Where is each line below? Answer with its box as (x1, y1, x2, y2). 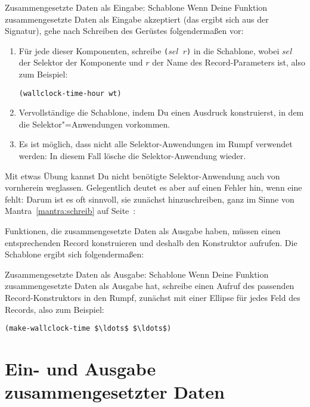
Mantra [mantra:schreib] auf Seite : (5, 204, 136, 217)
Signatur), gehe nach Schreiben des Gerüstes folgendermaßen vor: (5, 24, 244, 37)
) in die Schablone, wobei (187, 44, 280, 57)
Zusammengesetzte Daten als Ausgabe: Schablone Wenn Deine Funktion (5, 268, 269, 280)
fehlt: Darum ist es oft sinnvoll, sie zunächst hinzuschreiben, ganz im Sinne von (5, 192, 294, 205)
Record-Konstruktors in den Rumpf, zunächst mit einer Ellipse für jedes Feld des (5, 291, 300, 303)
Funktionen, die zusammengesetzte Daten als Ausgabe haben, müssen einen (5, 225, 281, 237)
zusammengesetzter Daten (5, 380, 225, 404)
